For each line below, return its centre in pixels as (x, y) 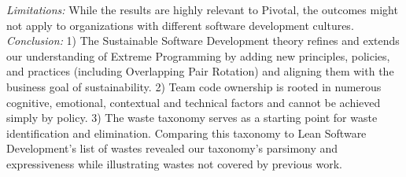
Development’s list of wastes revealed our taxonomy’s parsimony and (172, 148)
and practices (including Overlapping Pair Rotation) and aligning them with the (200, 71)
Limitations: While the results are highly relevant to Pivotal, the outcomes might (202, 9)
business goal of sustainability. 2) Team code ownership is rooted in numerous (194, 86)
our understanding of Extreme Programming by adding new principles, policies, (198, 55)
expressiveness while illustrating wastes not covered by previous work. (174, 163)
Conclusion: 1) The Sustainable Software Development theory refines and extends (203, 41)
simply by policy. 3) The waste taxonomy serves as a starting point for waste (192, 118)
